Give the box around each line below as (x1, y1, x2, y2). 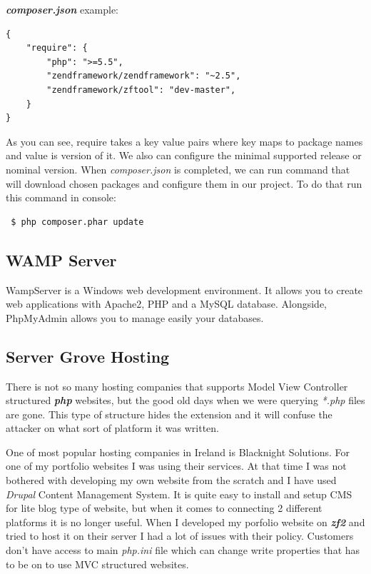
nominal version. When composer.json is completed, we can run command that (6, 161, 350, 176)
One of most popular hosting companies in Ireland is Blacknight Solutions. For (6, 444, 350, 459)
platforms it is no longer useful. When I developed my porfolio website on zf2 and (6, 514, 365, 529)
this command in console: (6, 190, 116, 205)
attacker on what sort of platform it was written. (6, 421, 219, 435)
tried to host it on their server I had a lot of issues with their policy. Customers (6, 528, 354, 543)
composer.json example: (6, 2, 119, 16)
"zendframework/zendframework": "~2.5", (46, 71, 241, 81)
